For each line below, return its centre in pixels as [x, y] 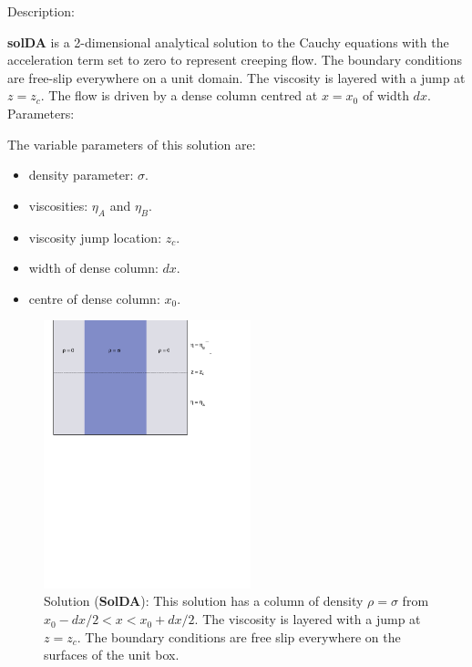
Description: [41, 11]
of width [385, 95]
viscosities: [58, 205]
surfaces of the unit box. [112, 655]
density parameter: [81, 175]
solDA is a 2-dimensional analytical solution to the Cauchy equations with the [228, 42]
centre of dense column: [94, 298]
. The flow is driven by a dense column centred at [179, 95]
